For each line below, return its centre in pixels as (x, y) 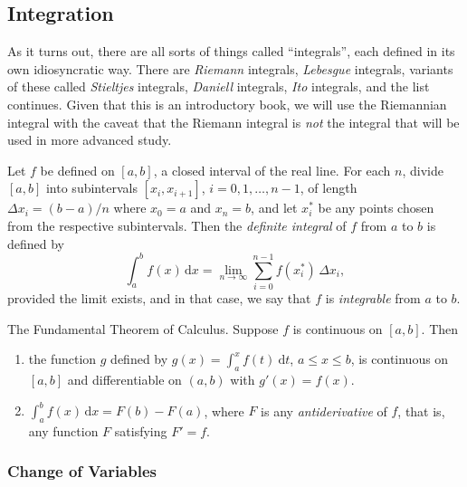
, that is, (421, 411)
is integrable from (373, 297)
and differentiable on (124, 379)
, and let (274, 208)
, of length (329, 188)
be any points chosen (376, 208)
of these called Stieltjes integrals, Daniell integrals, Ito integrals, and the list (219, 86)
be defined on (77, 170)
